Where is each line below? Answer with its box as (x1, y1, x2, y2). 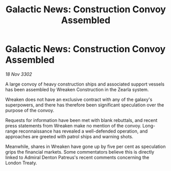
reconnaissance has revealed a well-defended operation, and (18, 128, 148, 134)
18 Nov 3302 (5, 71, 32, 77)
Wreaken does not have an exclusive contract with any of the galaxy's (5, 96, 153, 102)
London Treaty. (5, 160, 37, 166)
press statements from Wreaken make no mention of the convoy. (5, 122, 141, 129)
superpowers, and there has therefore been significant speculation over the (5, 101, 164, 108)
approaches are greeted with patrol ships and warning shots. (5, 133, 134, 139)
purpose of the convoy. (5, 107, 55, 113)
